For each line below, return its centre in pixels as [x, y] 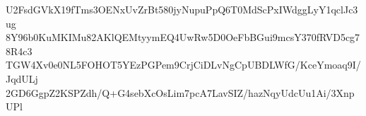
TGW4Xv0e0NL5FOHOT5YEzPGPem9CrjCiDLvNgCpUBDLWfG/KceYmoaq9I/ [183, 65]
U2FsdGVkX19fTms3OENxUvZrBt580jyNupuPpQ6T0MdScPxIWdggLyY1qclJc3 [182, 9]
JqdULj [22, 78]
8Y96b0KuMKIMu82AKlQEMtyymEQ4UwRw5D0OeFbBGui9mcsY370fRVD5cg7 [183, 37]
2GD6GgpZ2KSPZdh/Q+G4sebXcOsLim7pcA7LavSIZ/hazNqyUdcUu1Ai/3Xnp [180, 92]
